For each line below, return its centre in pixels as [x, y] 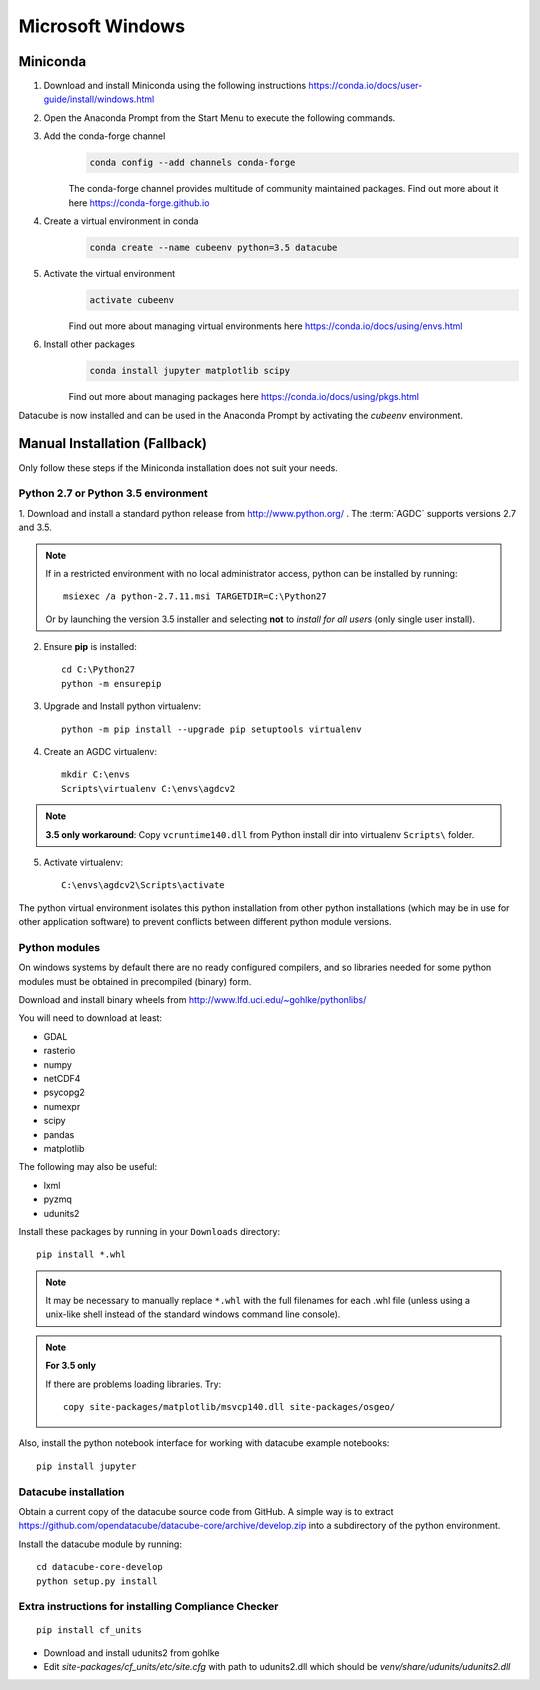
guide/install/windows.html [99, 99]
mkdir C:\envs [95, 774]
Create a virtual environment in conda [121, 221]
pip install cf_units [89, 1630]
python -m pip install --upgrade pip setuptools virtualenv [211, 729]
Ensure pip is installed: [90, 647]
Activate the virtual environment [109, 273]
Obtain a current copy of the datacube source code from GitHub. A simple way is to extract [206, 1511]
